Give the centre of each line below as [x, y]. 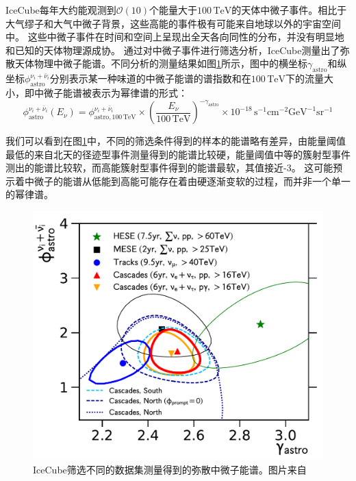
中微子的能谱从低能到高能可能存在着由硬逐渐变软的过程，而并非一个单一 [187, 181]
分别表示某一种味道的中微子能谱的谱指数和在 [150, 78]
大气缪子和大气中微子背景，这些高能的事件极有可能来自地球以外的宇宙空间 [173, 23]
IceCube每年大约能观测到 [61, 10]
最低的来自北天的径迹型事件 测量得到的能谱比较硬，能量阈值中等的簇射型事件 [178, 154]
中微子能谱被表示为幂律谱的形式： [111, 92]
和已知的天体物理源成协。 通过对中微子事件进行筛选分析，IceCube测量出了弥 [178, 50]
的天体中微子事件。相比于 [289, 10]
